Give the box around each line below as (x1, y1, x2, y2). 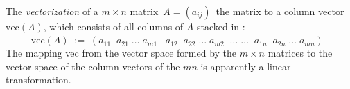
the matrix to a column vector (216, 4, 344, 18)
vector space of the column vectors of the (6, 59, 180, 73)
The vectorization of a (6, 4, 98, 18)
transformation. (6, 72, 71, 87)
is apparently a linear (200, 59, 291, 73)
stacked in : (196, 19, 245, 33)
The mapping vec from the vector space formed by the (6, 46, 237, 60)
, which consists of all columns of (43, 19, 184, 33)
